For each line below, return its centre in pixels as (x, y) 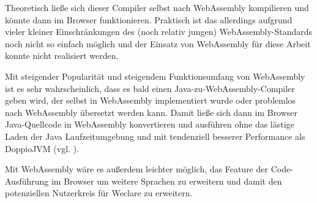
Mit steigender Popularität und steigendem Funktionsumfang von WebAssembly (155, 76)
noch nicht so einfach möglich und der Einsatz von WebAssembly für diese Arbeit (158, 43)
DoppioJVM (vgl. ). (42, 148)
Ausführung (27, 181)
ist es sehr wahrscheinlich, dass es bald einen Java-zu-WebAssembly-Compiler (150, 88)
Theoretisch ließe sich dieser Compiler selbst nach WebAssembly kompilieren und (157, 7)
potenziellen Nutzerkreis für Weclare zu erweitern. (99, 193)
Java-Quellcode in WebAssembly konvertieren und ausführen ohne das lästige (150, 124)
